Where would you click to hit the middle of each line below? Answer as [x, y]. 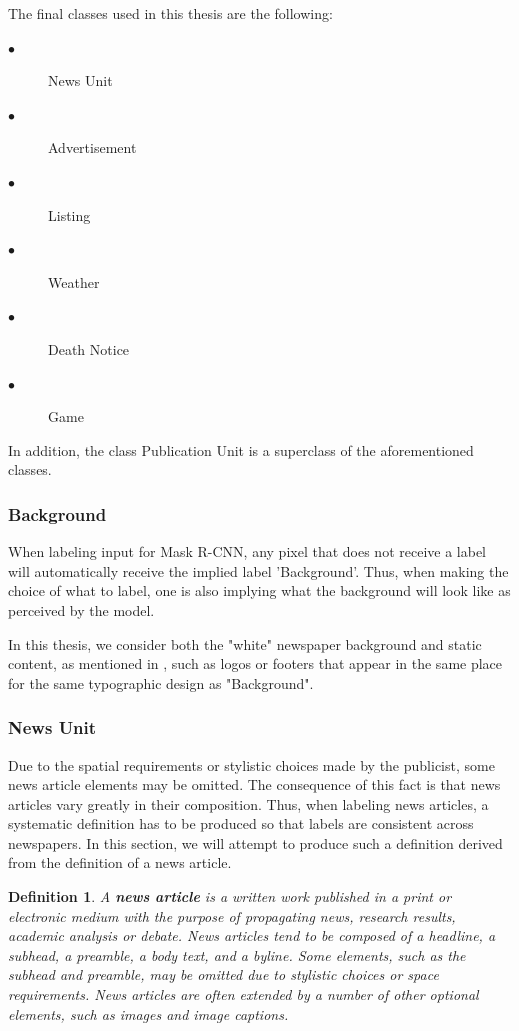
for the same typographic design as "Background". [161, 682]
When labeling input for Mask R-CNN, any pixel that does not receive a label [247, 551]
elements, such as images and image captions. [148, 1013]
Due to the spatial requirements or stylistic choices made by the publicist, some [251, 764]
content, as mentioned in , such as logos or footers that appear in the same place [255, 663]
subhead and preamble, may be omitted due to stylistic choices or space [223, 974]
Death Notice [89, 348]
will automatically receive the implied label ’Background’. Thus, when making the [258, 570]
